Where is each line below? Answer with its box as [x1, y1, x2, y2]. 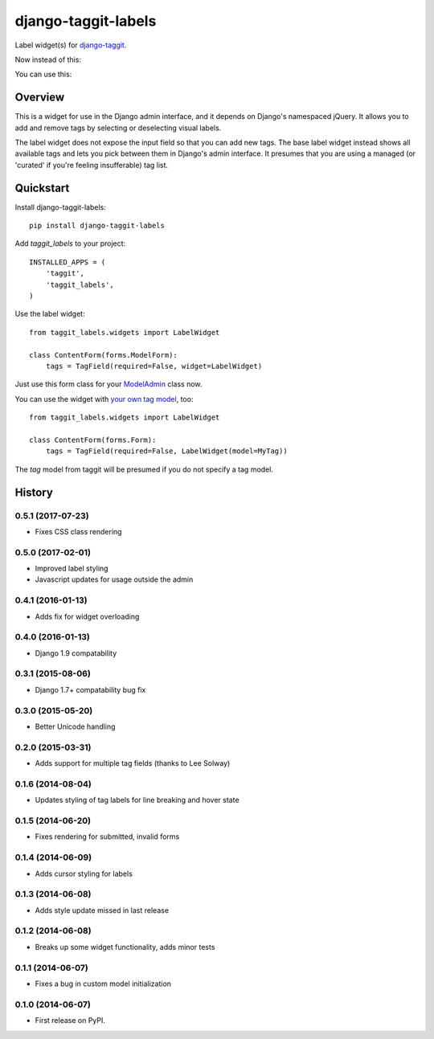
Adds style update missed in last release [35, 905, 169, 915]
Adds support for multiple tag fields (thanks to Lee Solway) [35, 759, 231, 768]
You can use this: [14, 69, 72, 80]
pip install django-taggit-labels [29, 221, 165, 231]
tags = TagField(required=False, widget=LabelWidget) [45, 362, 263, 370]
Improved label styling [35, 563, 108, 574]
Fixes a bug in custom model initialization [35, 979, 172, 988]
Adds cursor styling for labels [35, 869, 133, 878]
